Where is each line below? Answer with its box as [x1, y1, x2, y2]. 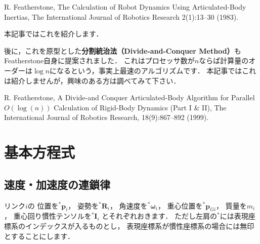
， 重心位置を [157, 200, 203, 211]
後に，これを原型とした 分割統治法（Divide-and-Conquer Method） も [4, 45, 241, 56]
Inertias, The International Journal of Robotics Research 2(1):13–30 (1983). [4, 11, 238, 22]
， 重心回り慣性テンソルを [4, 211, 92, 221]
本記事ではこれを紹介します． [4, 28, 103, 39]
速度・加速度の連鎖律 [4, 176, 110, 192]
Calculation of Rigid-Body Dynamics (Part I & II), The [54, 102, 227, 112]
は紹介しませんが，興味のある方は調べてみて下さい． [4, 75, 181, 86]
